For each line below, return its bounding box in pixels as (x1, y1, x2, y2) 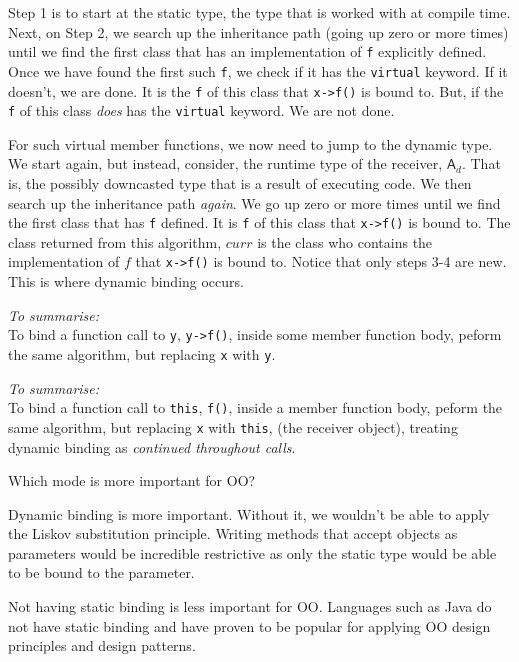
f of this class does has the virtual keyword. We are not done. (8, 100, 395, 121)
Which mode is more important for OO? (8, 470, 256, 491)
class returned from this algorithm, (8, 231, 222, 252)
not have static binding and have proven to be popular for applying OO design (8, 615, 491, 636)
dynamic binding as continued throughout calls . (8, 436, 296, 457)
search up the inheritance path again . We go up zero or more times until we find (8, 192, 501, 213)
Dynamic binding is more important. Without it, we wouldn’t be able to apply (8, 503, 490, 524)
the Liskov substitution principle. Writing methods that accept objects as (8, 523, 458, 544)
